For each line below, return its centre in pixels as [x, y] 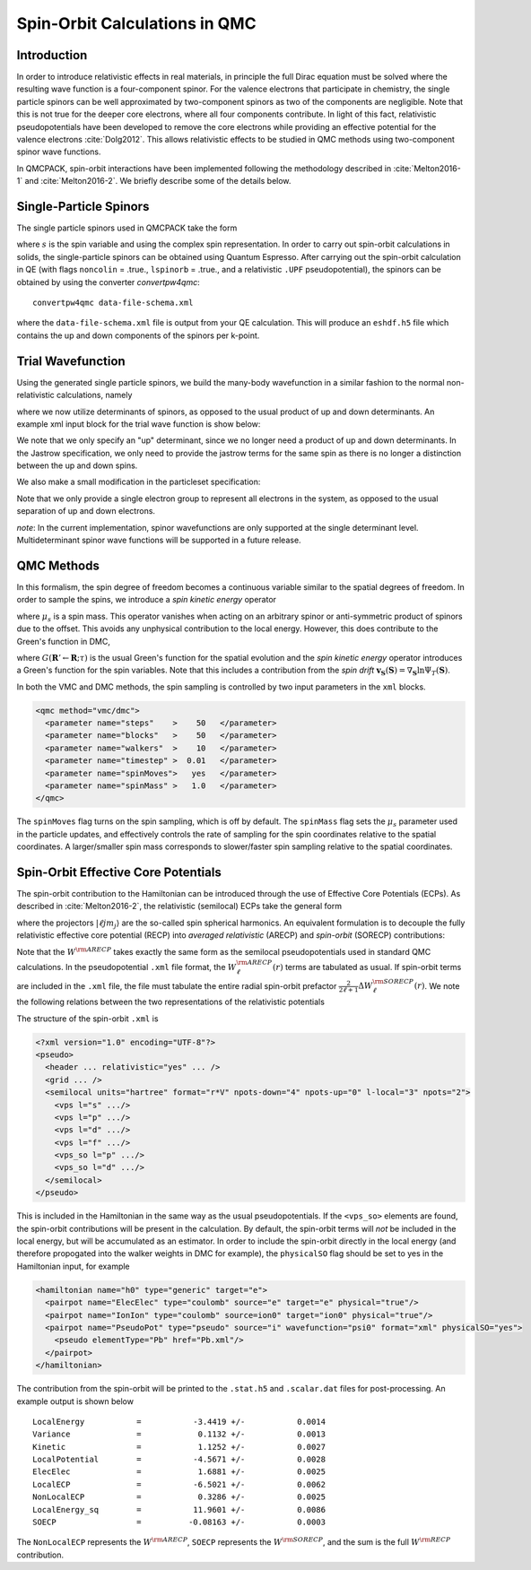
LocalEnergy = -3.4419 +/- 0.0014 [179, 1422]
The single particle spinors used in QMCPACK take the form [127, 228]
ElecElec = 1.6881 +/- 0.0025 [179, 1472]
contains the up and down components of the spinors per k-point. [138, 335]
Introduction [52, 55]
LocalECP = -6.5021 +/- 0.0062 [179, 1484]
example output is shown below [75, 1401]
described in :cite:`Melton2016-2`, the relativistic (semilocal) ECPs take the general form [179, 906]
